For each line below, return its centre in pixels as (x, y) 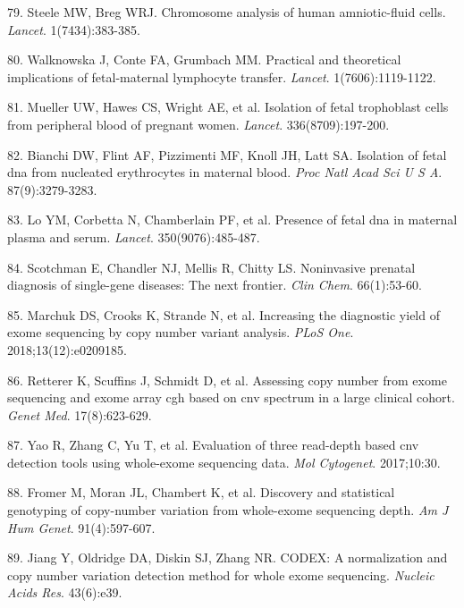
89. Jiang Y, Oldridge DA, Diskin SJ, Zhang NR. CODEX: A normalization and (228, 557)
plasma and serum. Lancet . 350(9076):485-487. (134, 236)
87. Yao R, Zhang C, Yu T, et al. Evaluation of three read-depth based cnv (213, 445)
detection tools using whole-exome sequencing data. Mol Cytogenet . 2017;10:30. (224, 462)
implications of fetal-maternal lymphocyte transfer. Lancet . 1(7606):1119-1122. (222, 76)
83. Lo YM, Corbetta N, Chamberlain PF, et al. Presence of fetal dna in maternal (232, 220)
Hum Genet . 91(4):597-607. (81, 527)
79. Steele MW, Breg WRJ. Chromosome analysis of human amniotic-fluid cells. (227, 12)
